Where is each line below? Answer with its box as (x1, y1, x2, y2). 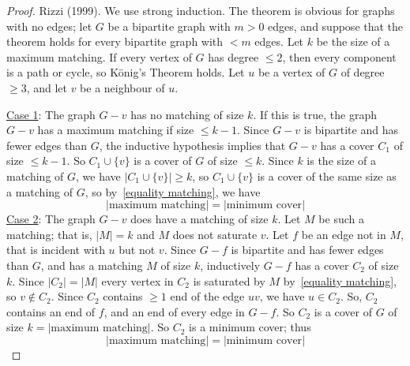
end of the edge (170, 288, 245, 304)
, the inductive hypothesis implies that (99, 136, 286, 153)
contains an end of (6, 303, 96, 319)
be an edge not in (301, 226, 386, 242)
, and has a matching (40, 256, 143, 273)
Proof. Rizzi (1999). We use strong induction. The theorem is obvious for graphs (6, 2, 395, 18)
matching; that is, (6, 226, 92, 242)
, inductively (200, 256, 261, 273)
